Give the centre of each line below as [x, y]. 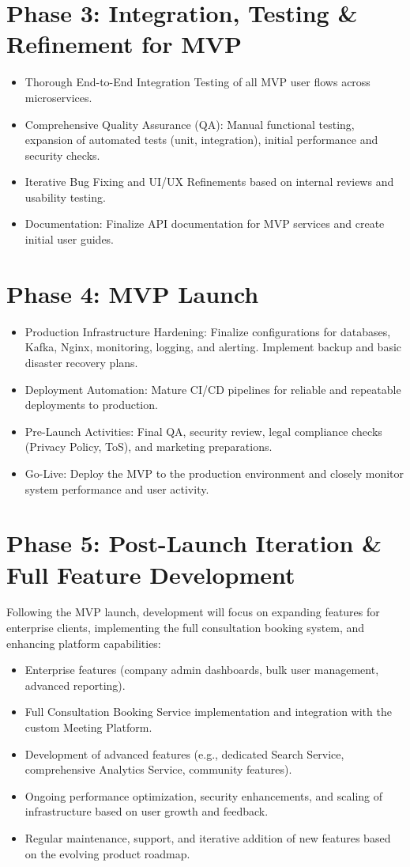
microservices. [58, 97]
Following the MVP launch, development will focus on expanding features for [193, 612]
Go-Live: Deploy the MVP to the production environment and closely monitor [214, 473]
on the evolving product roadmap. [107, 853]
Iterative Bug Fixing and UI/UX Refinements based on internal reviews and [209, 182]
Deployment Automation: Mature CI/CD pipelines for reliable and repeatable [213, 389]
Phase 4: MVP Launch [133, 293]
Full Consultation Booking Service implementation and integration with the [208, 712]
